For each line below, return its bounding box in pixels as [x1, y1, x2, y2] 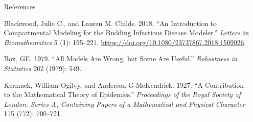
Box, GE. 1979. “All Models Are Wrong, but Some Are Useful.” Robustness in [4, 53, 238, 64]
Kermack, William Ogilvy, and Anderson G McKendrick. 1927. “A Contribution [4, 79, 244, 90]
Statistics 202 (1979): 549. [4, 63, 82, 73]
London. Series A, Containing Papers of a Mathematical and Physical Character [4, 98, 245, 109]
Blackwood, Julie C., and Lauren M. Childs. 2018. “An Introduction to [4, 18, 217, 28]
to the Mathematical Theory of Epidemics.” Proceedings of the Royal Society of [4, 89, 241, 99]
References [4, 1, 36, 11]
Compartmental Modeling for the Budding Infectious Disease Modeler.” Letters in [4, 27, 249, 38]
